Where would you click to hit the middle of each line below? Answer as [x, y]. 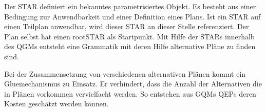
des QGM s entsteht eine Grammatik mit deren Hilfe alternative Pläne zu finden [130, 46]
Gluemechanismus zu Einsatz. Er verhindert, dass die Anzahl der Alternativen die [133, 84]
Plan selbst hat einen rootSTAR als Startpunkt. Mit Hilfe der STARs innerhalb [129, 36]
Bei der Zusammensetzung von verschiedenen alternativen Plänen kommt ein [125, 73]
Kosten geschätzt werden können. [56, 104]
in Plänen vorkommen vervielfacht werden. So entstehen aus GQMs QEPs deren [130, 93]
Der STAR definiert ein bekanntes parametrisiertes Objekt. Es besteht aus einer [130, 6]
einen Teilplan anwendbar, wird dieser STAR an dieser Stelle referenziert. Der [127, 26]
